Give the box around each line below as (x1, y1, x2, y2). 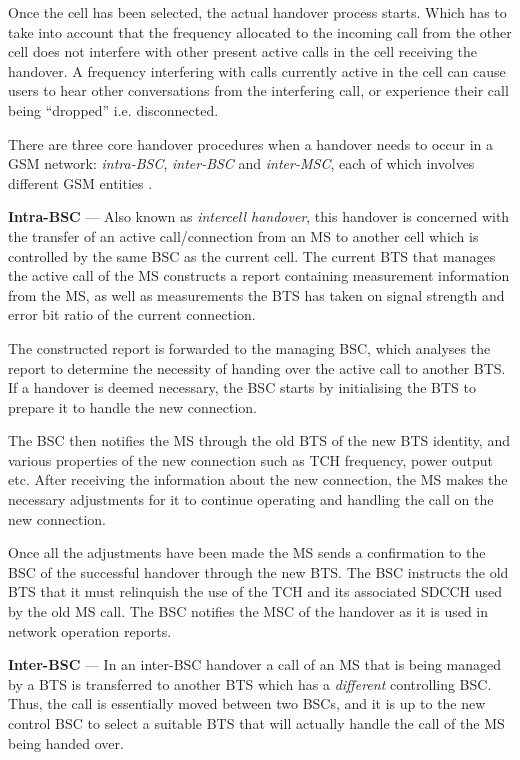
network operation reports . (8, 620, 172, 641)
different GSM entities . (8, 172, 153, 193)
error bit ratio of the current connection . (8, 304, 256, 325)
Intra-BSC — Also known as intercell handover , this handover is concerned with (8, 206, 510, 227)
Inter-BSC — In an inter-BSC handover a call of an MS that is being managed (8, 654, 502, 675)
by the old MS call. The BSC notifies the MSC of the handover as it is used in (8, 601, 489, 622)
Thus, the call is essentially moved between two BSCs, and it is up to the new (8, 693, 486, 714)
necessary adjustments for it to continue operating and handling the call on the (8, 489, 494, 510)
